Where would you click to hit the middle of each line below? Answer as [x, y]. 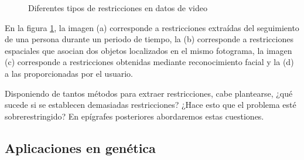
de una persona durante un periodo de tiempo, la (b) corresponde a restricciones [149, 39]
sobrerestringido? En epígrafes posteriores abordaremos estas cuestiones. [134, 116]
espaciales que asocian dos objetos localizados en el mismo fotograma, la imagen [148, 50]
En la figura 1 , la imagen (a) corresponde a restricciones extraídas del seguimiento [152, 27]
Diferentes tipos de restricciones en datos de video [118, 8]
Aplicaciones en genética [80, 147]
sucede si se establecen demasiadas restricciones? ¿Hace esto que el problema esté [151, 105]
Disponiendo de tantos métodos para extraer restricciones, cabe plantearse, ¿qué [149, 93]
